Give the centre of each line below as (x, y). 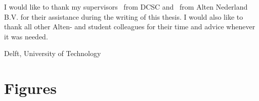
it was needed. (26, 36)
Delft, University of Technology (53, 53)
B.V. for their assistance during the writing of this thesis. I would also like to (124, 16)
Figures (30, 88)
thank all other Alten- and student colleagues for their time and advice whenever (130, 27)
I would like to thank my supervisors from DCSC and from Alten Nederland (126, 7)
